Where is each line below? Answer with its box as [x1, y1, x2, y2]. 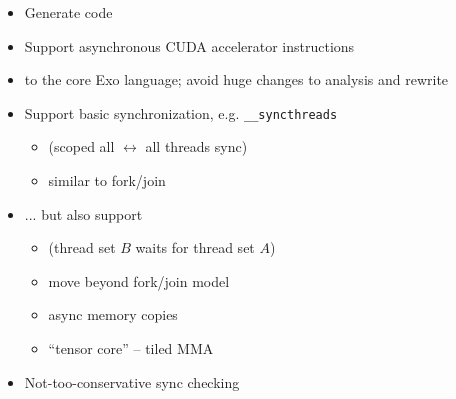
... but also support [24, 203, 143, 224]
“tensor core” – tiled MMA [48, 338, 214, 358]
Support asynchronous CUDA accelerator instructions [24, 35, 355, 56]
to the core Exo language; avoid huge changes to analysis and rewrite [24, 69, 449, 90]
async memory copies [48, 304, 178, 325]
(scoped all [48, 136, 115, 157]
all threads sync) [145, 136, 248, 157]
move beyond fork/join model [48, 270, 230, 291]
